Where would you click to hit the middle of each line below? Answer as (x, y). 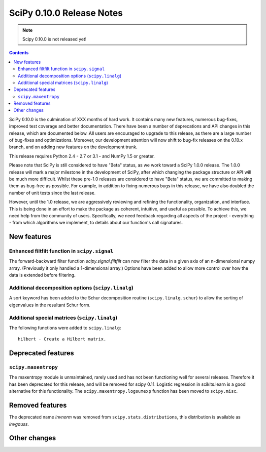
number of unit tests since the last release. (52, 193)
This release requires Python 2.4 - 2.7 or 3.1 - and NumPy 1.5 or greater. (82, 156)
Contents (19, 53)
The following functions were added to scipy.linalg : (65, 328)
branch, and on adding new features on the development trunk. (73, 147)
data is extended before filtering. (42, 275)
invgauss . (19, 424)
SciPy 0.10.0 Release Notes (66, 13)
